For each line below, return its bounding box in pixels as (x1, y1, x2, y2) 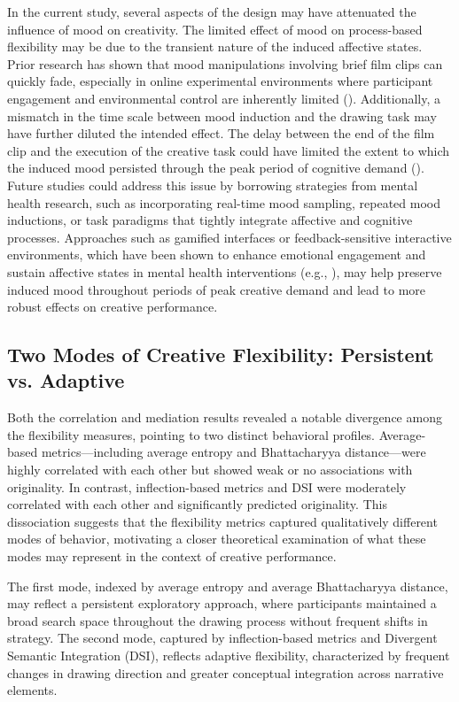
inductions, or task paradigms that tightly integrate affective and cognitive (7, 211, 413, 229)
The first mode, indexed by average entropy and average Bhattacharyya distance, (7, 576, 448, 595)
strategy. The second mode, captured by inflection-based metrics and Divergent (7, 629, 438, 647)
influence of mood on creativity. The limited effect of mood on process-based (7, 19, 423, 38)
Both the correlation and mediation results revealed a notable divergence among (7, 408, 442, 427)
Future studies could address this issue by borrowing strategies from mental (7, 175, 418, 194)
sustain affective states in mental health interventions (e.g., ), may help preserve (7, 262, 442, 281)
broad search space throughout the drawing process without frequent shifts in (7, 611, 428, 629)
